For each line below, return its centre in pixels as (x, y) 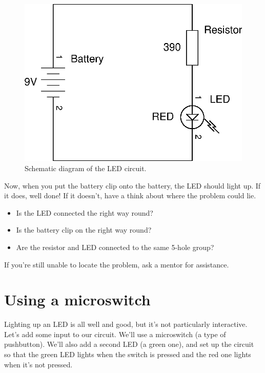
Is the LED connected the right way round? (85, 212)
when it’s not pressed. (38, 364)
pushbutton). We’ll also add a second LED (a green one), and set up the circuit (129, 344)
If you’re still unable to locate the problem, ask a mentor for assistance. (117, 264)
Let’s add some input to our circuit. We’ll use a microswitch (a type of (115, 334)
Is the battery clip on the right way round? (84, 230)
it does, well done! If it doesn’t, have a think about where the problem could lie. (130, 195)
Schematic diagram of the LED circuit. (86, 168)
